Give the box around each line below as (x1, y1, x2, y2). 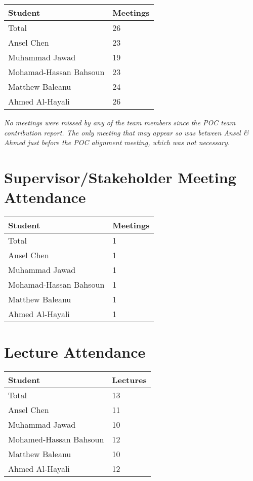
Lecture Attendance (4, 341, 146, 362)
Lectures (112, 374, 147, 386)
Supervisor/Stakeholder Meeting (4, 166, 236, 187)
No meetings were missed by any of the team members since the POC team (4, 117, 236, 127)
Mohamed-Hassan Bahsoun (8, 433, 104, 445)
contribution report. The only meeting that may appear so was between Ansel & (4, 127, 249, 138)
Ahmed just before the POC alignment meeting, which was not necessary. (4, 137, 230, 148)
